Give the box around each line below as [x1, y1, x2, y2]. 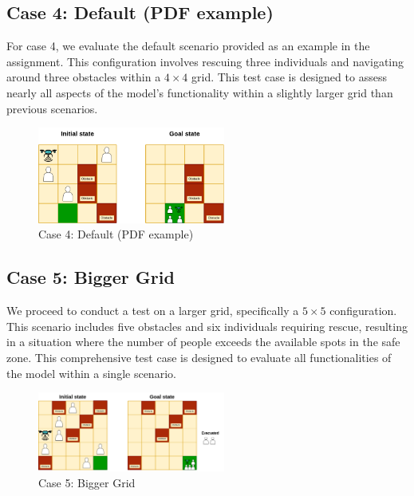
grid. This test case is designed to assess [191, 69, 387, 85]
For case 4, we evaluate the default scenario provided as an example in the [6, 37, 370, 54]
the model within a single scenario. [6, 364, 176, 381]
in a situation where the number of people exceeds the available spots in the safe [6, 333, 400, 350]
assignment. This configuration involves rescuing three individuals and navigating [6, 53, 404, 69]
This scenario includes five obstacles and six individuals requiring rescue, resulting [6, 317, 408, 334]
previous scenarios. [6, 100, 98, 116]
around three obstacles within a [6, 69, 161, 85]
